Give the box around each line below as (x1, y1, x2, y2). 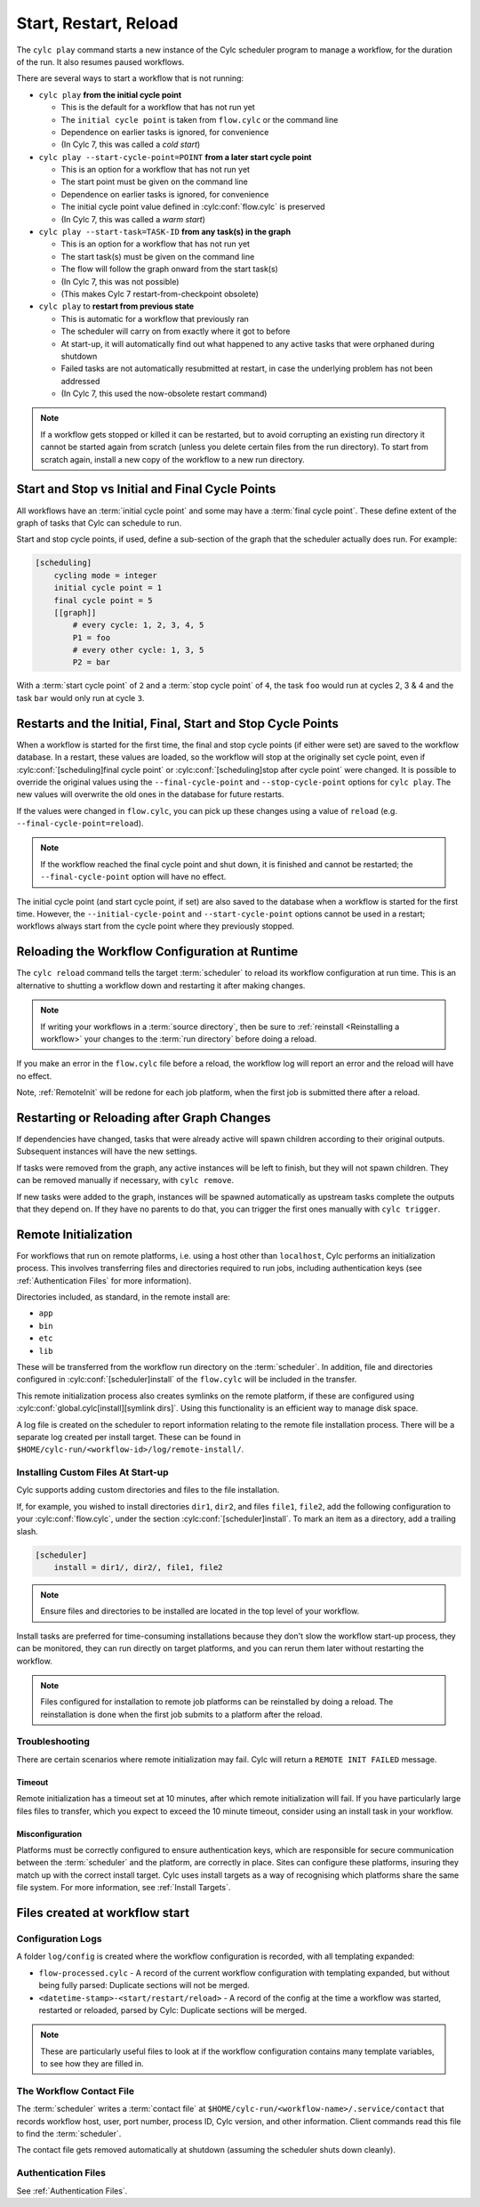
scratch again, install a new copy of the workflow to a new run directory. (40, 454, 306, 464)
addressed (60, 375, 100, 386)
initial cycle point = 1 (53, 583, 163, 593)
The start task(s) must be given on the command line (60, 251, 255, 262)
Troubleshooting (16, 1736, 91, 1748)
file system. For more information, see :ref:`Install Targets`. (16, 1882, 231, 1893)
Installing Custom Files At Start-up (16, 1466, 169, 1478)
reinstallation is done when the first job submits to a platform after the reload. (40, 1709, 324, 1720)
